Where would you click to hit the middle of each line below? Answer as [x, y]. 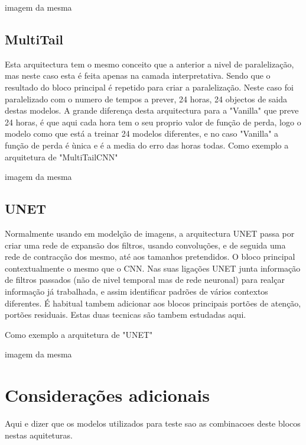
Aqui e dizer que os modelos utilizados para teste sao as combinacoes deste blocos [153, 423]
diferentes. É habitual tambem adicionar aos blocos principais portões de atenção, [153, 303]
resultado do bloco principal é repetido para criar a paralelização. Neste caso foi [149, 87]
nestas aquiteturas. [39, 435]
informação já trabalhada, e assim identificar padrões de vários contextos [136, 291]
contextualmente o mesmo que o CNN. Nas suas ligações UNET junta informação [153, 268]
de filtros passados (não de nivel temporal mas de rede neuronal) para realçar [145, 280]
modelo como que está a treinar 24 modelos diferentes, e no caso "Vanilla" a [142, 133]
